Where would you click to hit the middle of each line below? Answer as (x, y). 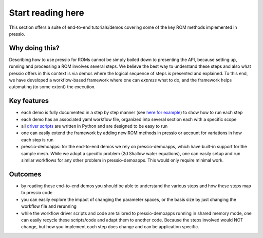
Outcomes (25, 174)
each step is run (37, 139)
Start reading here (47, 13)
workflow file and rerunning (49, 206)
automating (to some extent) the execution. (52, 87)
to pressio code (37, 193)
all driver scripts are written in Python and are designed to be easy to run (94, 126)
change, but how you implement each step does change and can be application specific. (110, 227)
